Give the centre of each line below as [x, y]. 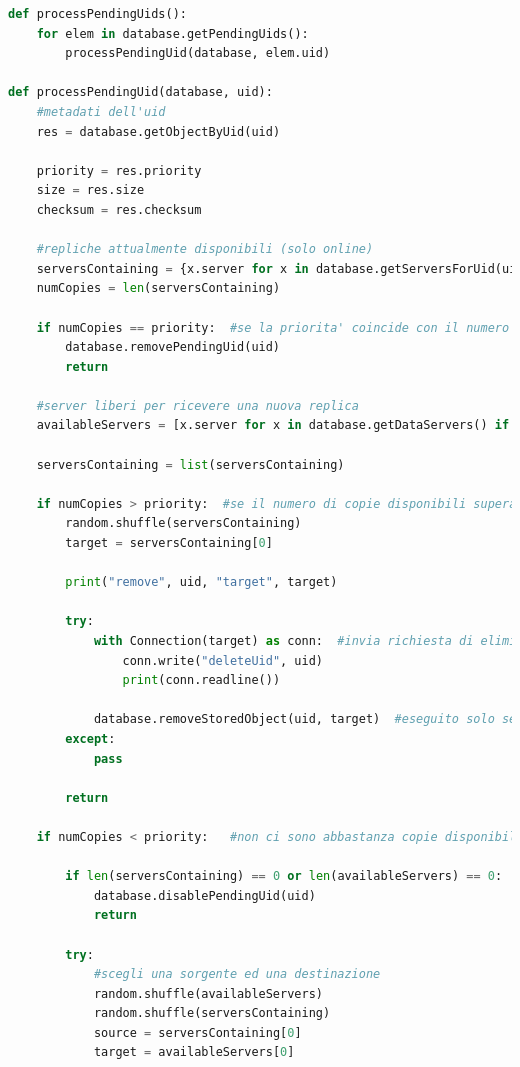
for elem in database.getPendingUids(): [172, 33]
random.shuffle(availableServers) [208, 993]
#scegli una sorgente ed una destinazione [237, 974]
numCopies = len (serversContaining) [158, 288]
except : [90, 738]
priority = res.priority [119, 170]
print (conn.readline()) [201, 680]
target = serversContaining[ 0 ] [169, 543]
